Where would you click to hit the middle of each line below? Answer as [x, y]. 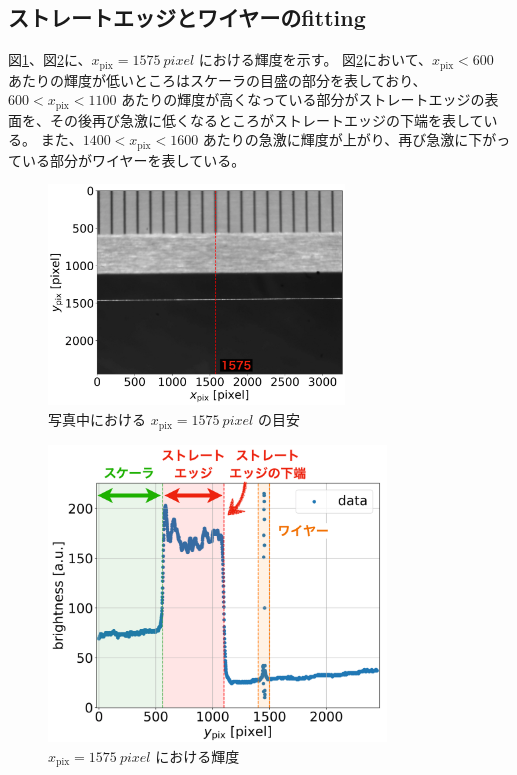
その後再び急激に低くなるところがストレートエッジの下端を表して [266, 119]
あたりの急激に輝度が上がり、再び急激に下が [349, 139]
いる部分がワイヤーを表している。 [133, 159]
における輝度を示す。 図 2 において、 [315, 59]
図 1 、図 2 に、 [50, 59]
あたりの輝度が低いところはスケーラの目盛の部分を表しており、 [217, 79]
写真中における [97, 419]
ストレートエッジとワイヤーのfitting [187, 17]
